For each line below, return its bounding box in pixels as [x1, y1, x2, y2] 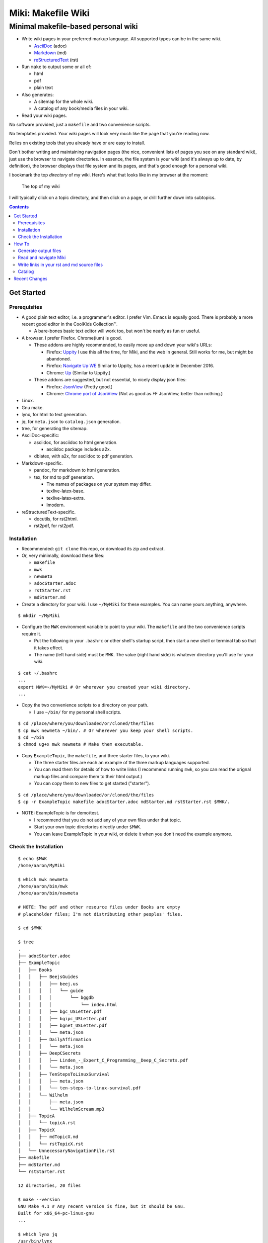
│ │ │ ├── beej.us [18, 981, 78, 986]
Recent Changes [13, 275, 48, 281]
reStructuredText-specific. [21, 509, 76, 515]
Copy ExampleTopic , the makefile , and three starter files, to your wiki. [21, 752, 170, 758]
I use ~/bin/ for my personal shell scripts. [34, 709, 122, 715]
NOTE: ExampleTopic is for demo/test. [21, 810, 99, 816]
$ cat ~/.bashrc [18, 670, 58, 676]
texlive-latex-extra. [46, 495, 85, 501]
